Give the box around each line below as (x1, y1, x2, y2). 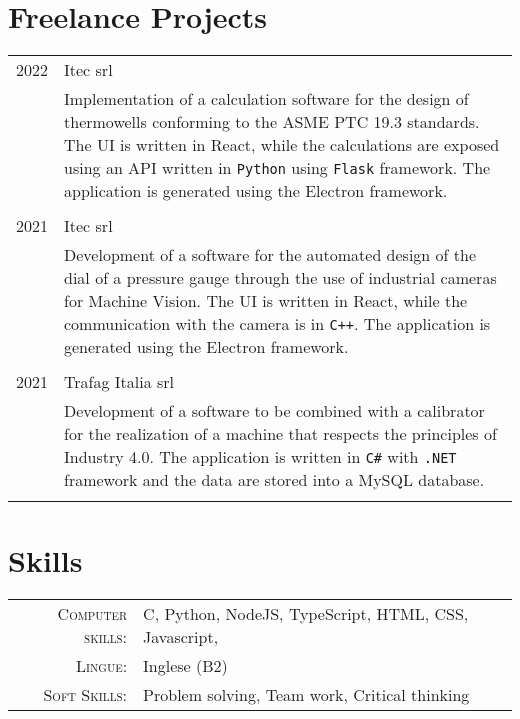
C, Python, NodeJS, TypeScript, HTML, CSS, (143, 602, 469, 626)
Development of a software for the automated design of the (64, 243, 477, 267)
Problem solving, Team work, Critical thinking (143, 683, 470, 707)
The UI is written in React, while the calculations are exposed (64, 133, 500, 157)
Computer (57, 602, 128, 626)
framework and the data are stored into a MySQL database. (64, 468, 485, 492)
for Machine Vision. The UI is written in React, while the (64, 289, 468, 313)
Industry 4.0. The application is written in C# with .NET (64, 445, 457, 469)
